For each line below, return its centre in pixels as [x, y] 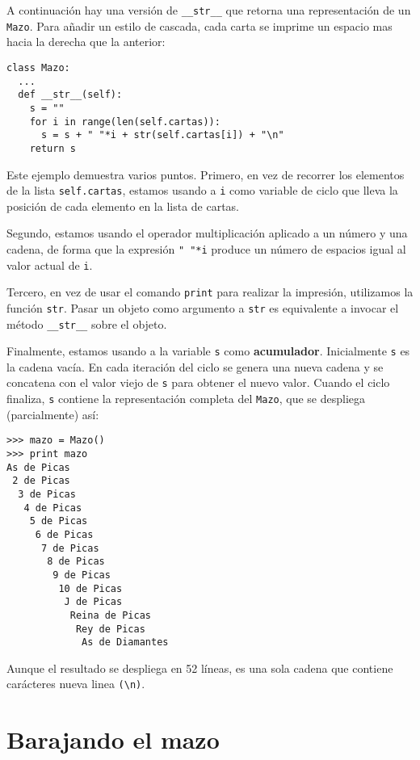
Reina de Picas [110, 615]
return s [52, 148]
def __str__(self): [70, 95]
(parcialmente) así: [53, 414]
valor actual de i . [50, 265]
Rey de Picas [110, 629]
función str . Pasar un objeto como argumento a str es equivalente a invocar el [203, 307]
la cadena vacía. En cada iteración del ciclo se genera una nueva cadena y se [195, 366]
